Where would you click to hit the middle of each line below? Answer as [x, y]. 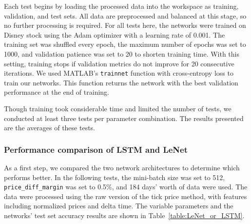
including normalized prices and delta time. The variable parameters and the [119, 206]
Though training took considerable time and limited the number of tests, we [118, 108]
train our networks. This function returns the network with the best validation [121, 82]
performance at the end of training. [57, 92]
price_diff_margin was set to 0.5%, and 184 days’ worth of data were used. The [126, 187]
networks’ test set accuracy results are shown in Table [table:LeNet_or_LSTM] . [124, 215]
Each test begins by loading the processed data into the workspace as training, [121, 6]
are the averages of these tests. [49, 128]
